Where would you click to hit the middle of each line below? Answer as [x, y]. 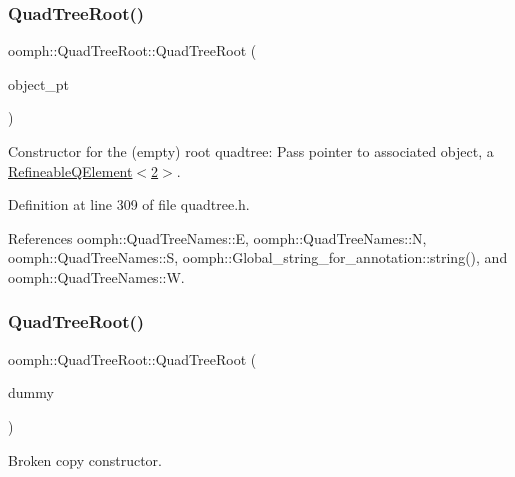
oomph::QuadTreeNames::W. [96, 276]
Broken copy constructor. [85, 459]
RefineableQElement [70, 170]
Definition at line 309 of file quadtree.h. [129, 204]
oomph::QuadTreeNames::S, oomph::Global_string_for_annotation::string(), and [258, 257]
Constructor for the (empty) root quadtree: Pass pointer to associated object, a [251, 151]
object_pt [39, 83]
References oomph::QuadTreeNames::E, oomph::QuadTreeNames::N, [217, 237]
